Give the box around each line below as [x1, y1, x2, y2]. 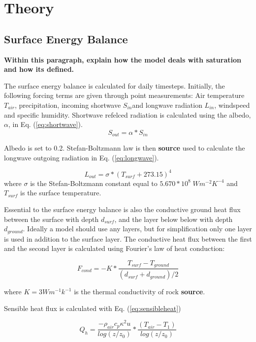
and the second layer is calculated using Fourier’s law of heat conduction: [4, 243, 225, 253]
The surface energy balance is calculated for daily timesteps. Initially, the [4, 80, 225, 91]
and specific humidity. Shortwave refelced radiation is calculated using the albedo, [4, 109, 251, 120]
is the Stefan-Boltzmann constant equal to [30, 178, 158, 188]
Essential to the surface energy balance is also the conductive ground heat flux [4, 204, 241, 215]
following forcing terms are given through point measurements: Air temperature [4, 90, 245, 100]
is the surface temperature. [20, 187, 101, 198]
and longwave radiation [132, 99, 202, 110]
